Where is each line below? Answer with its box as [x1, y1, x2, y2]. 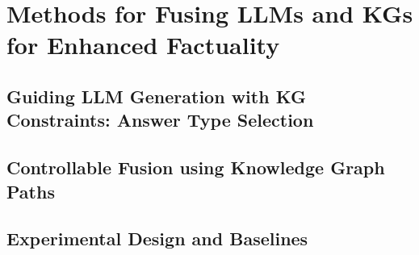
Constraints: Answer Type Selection [6, 107, 314, 132]
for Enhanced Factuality [6, 28, 280, 61]
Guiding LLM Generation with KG [6, 83, 306, 108]
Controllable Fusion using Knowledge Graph [6, 155, 385, 180]
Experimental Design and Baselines [6, 226, 308, 251]
